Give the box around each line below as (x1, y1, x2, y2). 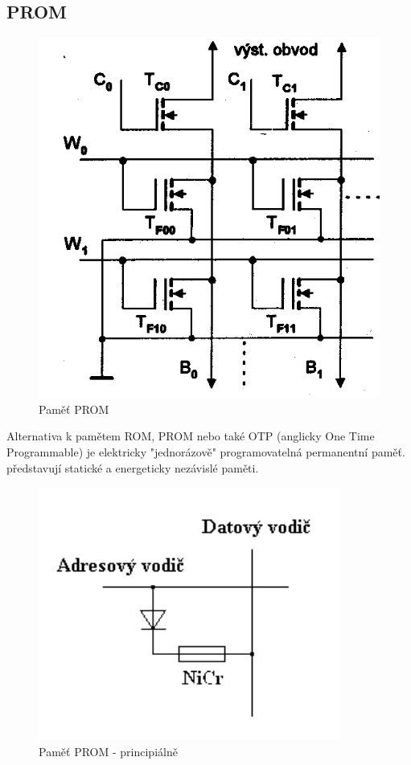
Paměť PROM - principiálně (39, 742, 178, 759)
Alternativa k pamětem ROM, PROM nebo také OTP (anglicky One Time (6, 427, 375, 444)
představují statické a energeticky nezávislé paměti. (6, 459, 259, 476)
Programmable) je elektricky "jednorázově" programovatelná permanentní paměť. (6, 443, 405, 460)
